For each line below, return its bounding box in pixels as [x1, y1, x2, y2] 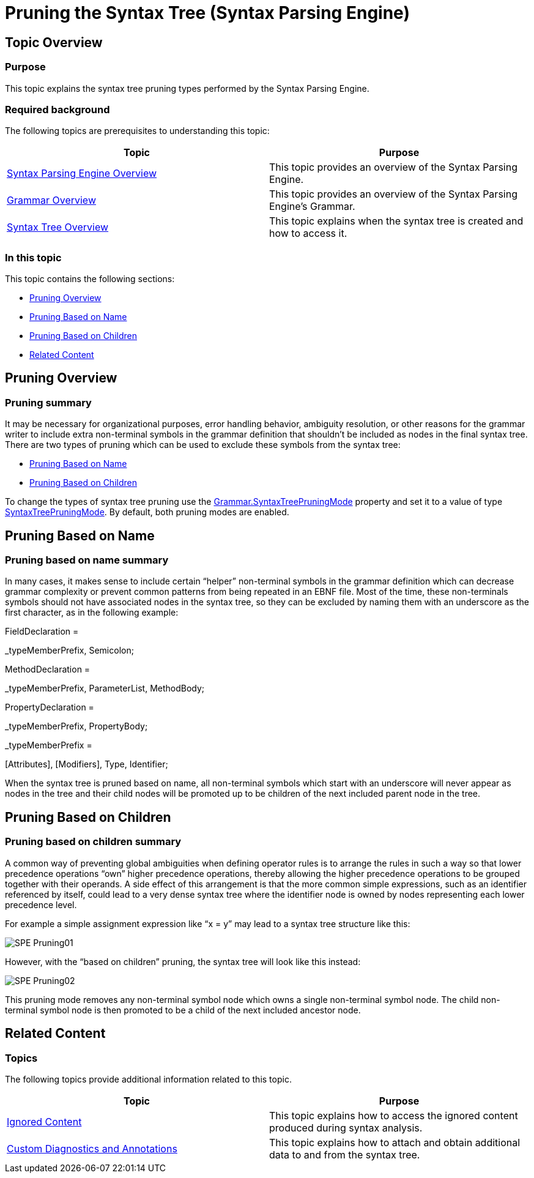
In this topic [5, 251, 62, 264]
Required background [5, 103, 110, 116]
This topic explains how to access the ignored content [269, 1109, 518, 1122]
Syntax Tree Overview [7, 221, 109, 234]
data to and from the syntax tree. [269, 1148, 420, 1161]
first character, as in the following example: [5, 607, 179, 618]
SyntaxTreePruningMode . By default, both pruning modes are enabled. [5, 507, 289, 518]
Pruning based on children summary [5, 835, 182, 848]
